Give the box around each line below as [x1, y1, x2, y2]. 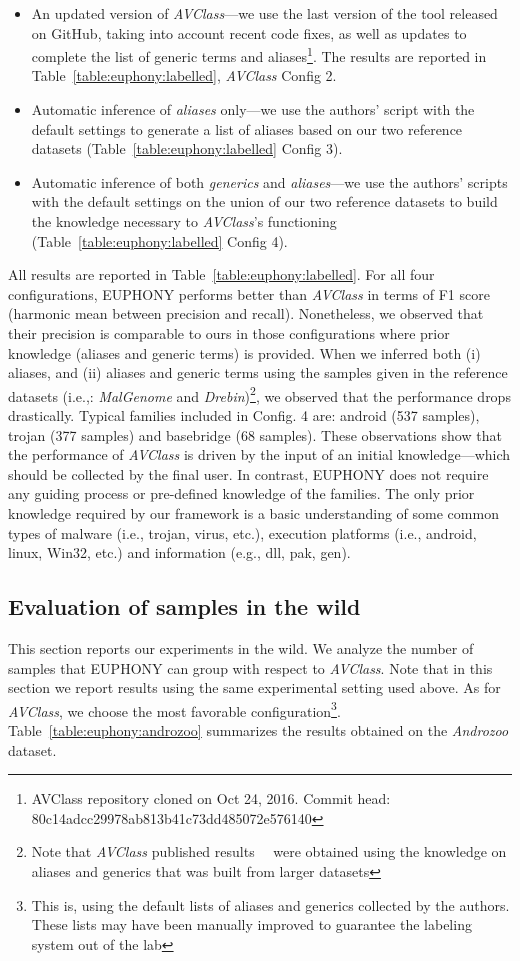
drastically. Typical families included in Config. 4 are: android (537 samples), [8, 405, 480, 425]
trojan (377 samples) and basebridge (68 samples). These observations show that [8, 424, 502, 445]
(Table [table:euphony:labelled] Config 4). [31, 230, 288, 251]
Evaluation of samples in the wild [8, 591, 361, 622]
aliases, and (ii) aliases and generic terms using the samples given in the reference [8, 362, 508, 383]
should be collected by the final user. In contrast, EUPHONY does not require [8, 463, 489, 484]
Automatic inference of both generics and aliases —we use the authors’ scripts [31, 171, 508, 192]
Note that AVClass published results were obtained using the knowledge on [31, 841, 507, 862]
